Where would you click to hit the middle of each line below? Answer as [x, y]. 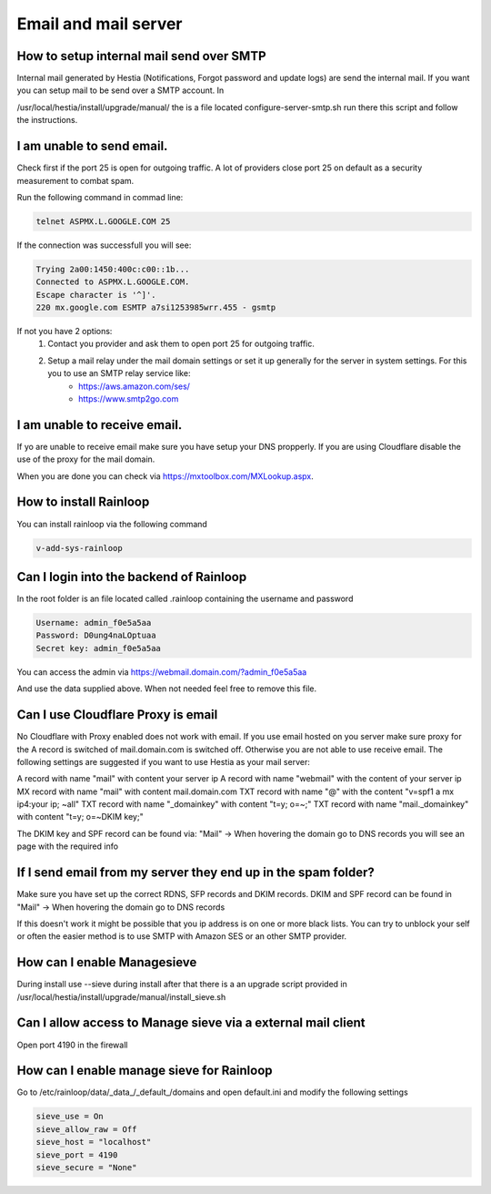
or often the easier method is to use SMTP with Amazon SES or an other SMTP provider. [182, 936]
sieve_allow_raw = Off [86, 1129]
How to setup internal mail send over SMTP [142, 56]
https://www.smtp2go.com [129, 398]
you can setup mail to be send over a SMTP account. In [120, 90]
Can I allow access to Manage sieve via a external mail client [191, 1023]
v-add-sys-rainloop [79, 548]
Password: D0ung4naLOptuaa [96, 636]
